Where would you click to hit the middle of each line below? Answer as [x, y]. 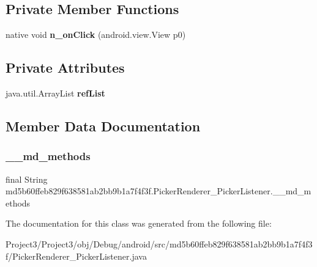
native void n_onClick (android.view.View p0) [96, 35]
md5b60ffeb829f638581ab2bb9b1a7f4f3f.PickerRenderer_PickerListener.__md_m [158, 191]
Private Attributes [65, 68]
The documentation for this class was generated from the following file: [139, 223]
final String [27, 179]
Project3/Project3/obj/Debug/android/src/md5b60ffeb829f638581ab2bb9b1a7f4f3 [159, 243]
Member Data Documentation [103, 126]
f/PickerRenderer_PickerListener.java [76, 256]
